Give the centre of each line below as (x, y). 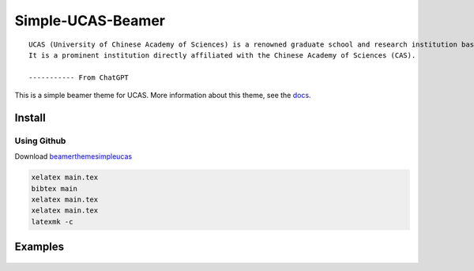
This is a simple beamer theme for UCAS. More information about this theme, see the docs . (163, 96)
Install (30, 117)
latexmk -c (52, 222)
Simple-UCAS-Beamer (90, 21)
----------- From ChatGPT (79, 77)
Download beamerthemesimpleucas (73, 156)
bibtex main (55, 188)
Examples (39, 247)
